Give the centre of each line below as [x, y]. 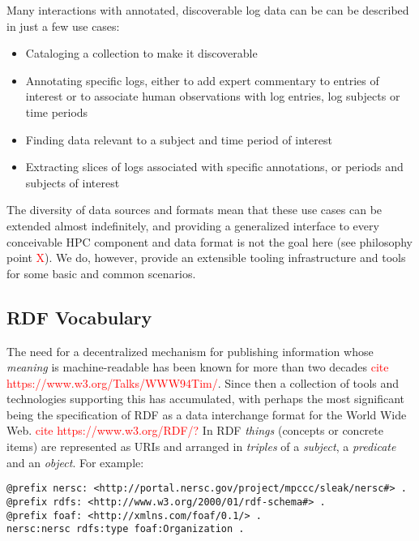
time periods [57, 112]
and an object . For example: [75, 462]
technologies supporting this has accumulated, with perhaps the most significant [206, 399]
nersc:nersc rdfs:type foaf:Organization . [126, 529]
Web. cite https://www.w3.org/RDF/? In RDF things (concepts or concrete [195, 430]
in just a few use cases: [63, 26]
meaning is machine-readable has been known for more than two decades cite [198, 367]
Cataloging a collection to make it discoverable [141, 53]
